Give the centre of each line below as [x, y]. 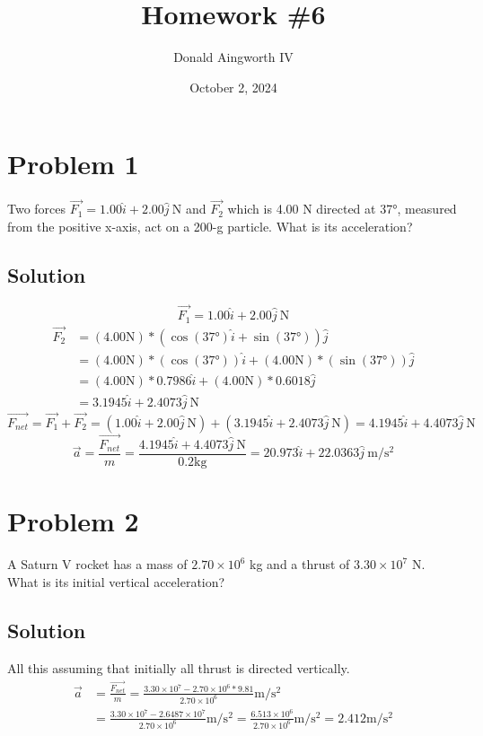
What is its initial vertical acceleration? [116, 581]
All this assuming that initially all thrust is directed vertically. [179, 667]
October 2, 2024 [233, 87]
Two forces [37, 209]
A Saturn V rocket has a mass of [97, 564]
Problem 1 [73, 164]
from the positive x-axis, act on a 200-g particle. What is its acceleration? [210, 227]
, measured [427, 209]
